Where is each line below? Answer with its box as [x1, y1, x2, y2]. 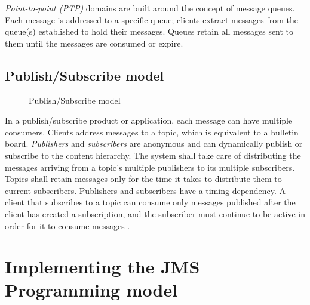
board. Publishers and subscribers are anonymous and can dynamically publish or [5, 137, 303, 150]
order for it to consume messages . [5, 219, 130, 232]
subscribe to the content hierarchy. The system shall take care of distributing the [5, 149, 301, 161]
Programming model [5, 278, 178, 302]
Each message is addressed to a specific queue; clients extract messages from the [5, 13, 298, 26]
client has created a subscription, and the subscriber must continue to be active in [5, 207, 306, 220]
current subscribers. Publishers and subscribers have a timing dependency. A [5, 184, 286, 196]
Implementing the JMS [5, 254, 200, 279]
